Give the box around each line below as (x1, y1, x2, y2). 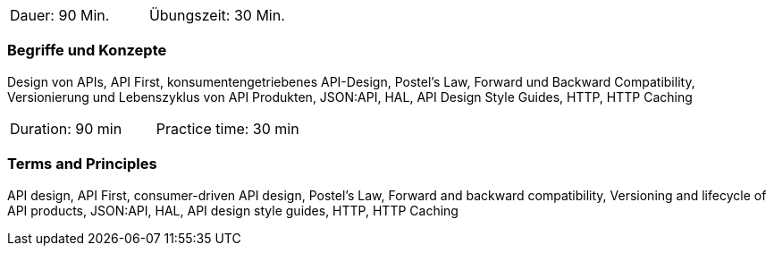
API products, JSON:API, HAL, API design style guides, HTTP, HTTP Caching (7, 202, 459, 218)
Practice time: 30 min (156, 119, 299, 138)
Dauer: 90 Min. (10, 6, 110, 24)
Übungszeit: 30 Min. (148, 6, 285, 24)
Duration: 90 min (10, 119, 122, 138)
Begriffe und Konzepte (7, 41, 167, 60)
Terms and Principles (7, 155, 157, 173)
